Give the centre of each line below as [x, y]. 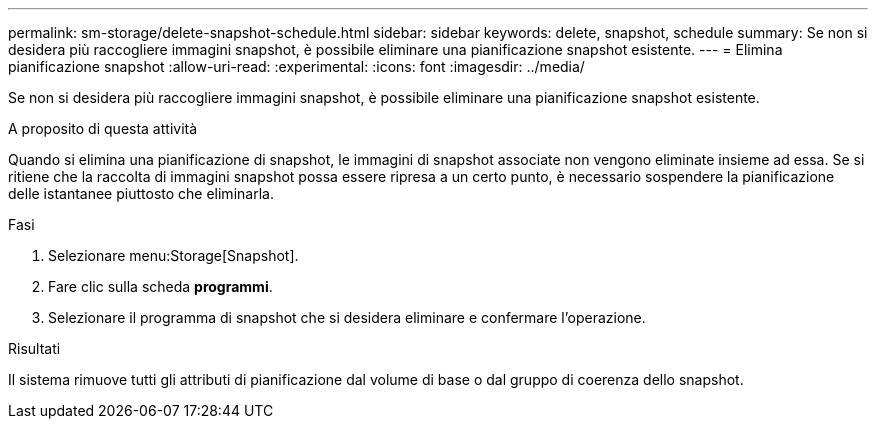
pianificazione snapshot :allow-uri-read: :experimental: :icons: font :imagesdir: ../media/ [296, 66]
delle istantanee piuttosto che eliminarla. [141, 193]
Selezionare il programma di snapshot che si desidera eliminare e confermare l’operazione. [347, 317]
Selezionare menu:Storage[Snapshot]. [173, 255]
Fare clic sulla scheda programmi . [160, 286]
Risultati [34, 348]
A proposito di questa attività [103, 128]
